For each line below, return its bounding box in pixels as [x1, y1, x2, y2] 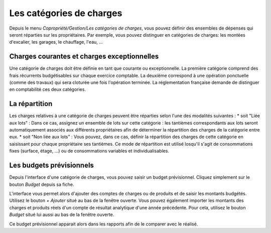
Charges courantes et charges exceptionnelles [9, 52, 159, 61]
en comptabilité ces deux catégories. [9, 86, 86, 92]
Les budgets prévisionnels [9, 161, 94, 170]
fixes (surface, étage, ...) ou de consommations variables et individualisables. [9, 148, 169, 154]
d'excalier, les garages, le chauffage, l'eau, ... [9, 39, 103, 45]
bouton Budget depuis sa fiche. [9, 181, 75, 187]
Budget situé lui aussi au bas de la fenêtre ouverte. [9, 211, 114, 218]
